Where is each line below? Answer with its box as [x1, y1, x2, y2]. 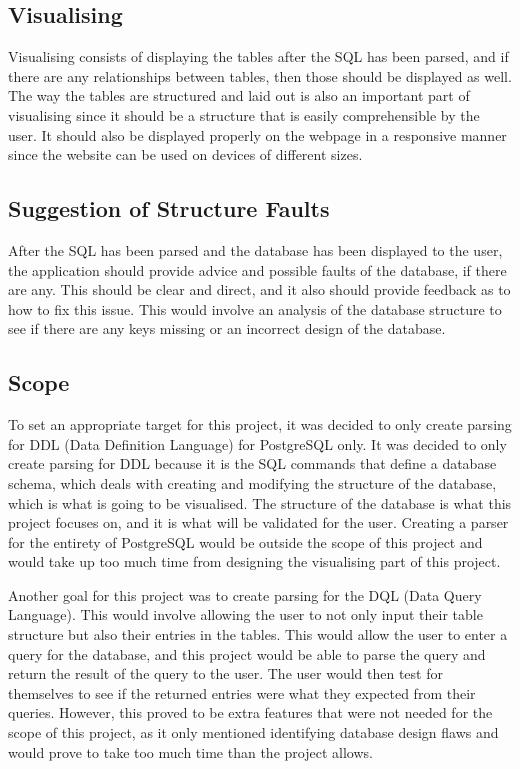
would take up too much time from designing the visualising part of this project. [8, 551, 501, 572]
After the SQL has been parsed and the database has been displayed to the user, [8, 239, 503, 260]
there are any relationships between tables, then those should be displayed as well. [8, 65, 512, 86]
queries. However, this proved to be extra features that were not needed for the [8, 702, 493, 723]
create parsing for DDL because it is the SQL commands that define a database [8, 453, 497, 474]
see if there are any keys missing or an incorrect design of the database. [8, 318, 446, 339]
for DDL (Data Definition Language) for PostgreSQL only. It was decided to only [8, 433, 507, 454]
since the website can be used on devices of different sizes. [8, 144, 363, 165]
